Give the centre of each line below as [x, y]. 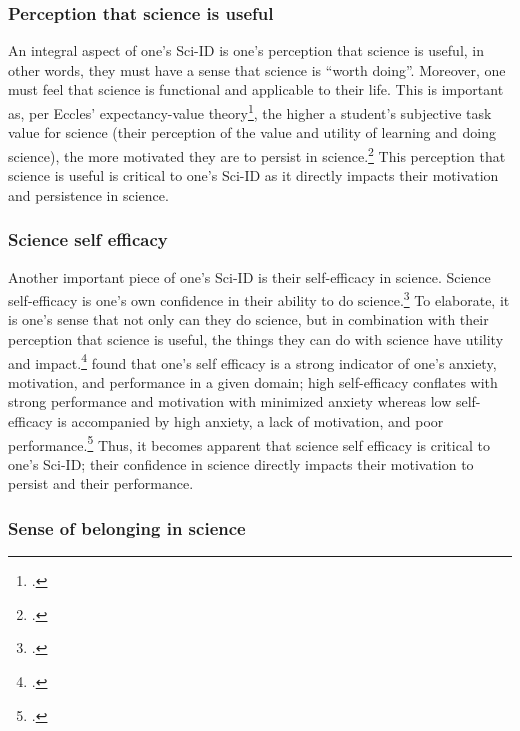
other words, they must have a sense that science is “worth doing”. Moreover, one [257, 69]
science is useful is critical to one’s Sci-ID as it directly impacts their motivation [253, 175]
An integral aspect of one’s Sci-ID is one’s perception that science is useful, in [246, 50]
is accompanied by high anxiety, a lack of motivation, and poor [250, 420]
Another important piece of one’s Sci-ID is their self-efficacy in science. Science [249, 276]
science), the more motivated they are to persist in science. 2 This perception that [257, 154]
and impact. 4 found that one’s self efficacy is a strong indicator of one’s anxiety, [252, 361]
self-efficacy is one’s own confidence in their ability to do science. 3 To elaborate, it [259, 298]
